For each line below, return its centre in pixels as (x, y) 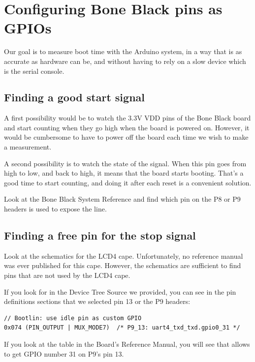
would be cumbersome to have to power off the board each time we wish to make (126, 137)
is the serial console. (34, 71)
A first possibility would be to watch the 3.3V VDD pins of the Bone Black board (127, 118)
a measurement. (28, 147)
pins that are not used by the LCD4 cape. (67, 275)
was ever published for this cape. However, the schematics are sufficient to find (123, 265)
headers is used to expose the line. (55, 209)
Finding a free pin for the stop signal (100, 235)
